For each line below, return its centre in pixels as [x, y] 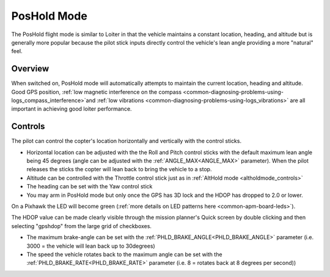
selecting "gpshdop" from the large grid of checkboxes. [82, 226]
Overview [30, 69]
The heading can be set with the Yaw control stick [90, 187]
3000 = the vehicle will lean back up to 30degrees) [91, 246]
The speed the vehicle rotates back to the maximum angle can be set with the [124, 254]
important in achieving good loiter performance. [71, 109]
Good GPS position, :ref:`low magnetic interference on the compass [97, 92]
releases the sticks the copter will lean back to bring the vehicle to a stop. [119, 169]
